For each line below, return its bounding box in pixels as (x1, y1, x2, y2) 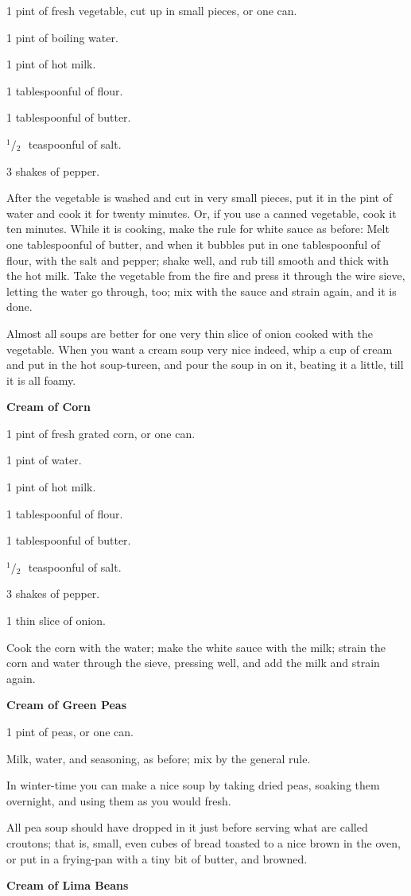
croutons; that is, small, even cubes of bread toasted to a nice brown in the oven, (6, 834, 401, 851)
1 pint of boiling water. (6, 29, 118, 45)
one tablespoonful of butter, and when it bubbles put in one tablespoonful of (6, 235, 381, 252)
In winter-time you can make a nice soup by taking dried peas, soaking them (6, 777, 380, 793)
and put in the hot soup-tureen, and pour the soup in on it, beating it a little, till (6, 356, 404, 373)
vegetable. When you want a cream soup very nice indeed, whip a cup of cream (6, 340, 393, 357)
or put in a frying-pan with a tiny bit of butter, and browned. (6, 850, 308, 867)
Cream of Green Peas (6, 696, 127, 713)
